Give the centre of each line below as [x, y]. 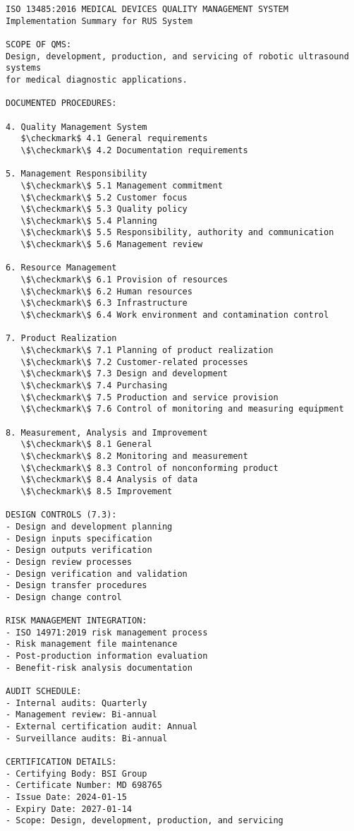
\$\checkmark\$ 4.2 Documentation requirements [134, 150]
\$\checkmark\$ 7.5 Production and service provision [149, 397]
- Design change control [64, 597]
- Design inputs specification [79, 538]
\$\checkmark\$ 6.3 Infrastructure [104, 303]
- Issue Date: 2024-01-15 [66, 797]
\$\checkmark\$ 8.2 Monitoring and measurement [134, 456]
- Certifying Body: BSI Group [77, 773]
